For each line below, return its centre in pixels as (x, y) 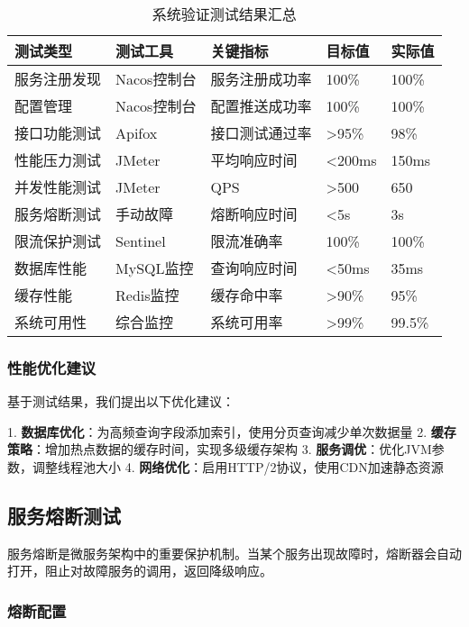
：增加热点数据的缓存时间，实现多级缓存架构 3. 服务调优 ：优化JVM (232, 449)
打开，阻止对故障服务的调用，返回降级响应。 (140, 571)
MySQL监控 (155, 268)
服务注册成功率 (261, 79)
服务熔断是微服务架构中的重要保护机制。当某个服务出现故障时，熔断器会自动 (234, 553)
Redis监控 (147, 295)
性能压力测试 (58, 160)
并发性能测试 (58, 187)
